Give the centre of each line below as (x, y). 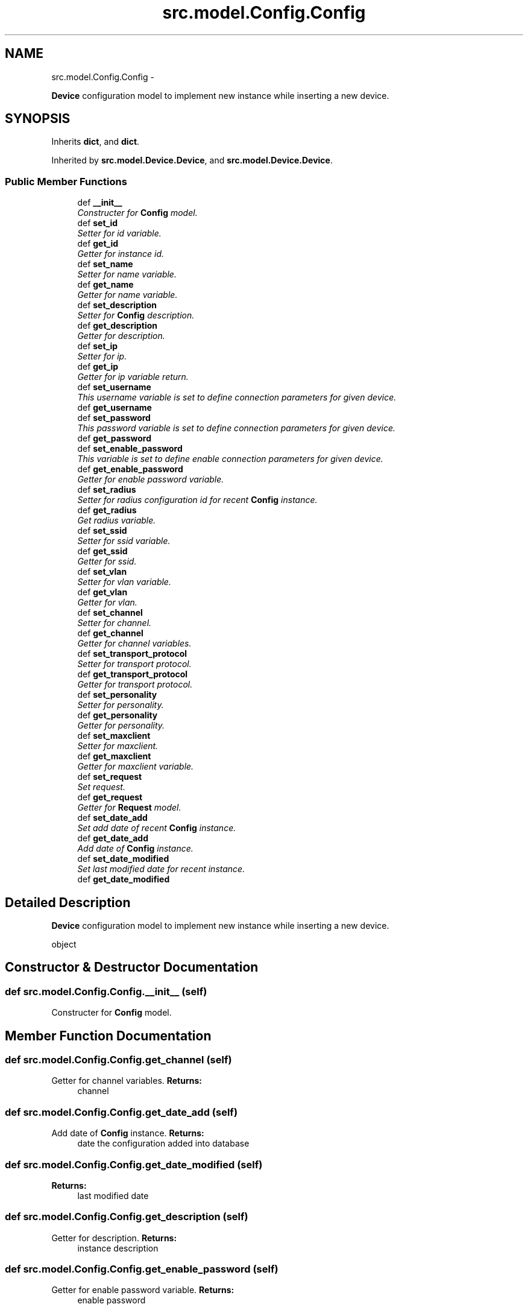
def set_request (110, 777)
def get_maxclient (114, 756)
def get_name (105, 285)
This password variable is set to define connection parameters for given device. (237, 428)
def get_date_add (113, 838)
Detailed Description (68, 902)
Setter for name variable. (127, 274)
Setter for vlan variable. (124, 582)
